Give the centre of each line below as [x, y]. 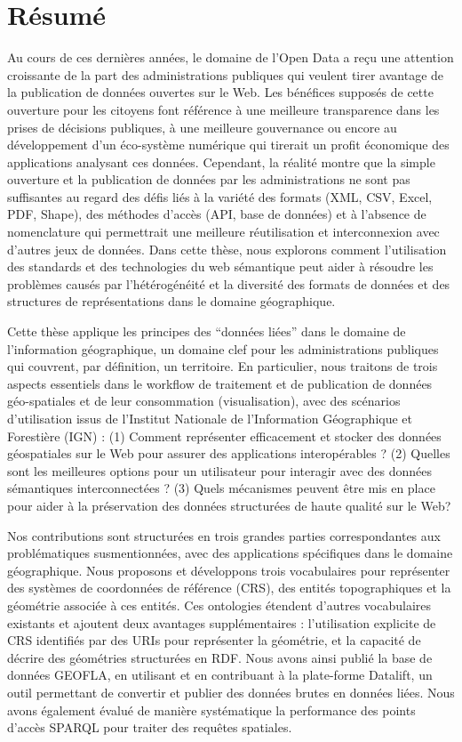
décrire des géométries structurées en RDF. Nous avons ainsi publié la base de [220, 657]
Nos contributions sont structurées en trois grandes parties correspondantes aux [224, 535]
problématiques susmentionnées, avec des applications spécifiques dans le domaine [230, 553]
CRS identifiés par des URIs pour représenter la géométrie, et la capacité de [214, 640]
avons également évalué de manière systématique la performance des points [211, 710]
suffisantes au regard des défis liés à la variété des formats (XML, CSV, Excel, [220, 196]
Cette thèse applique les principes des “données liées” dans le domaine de [207, 331]
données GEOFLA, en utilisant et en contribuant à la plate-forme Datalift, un [220, 675]
